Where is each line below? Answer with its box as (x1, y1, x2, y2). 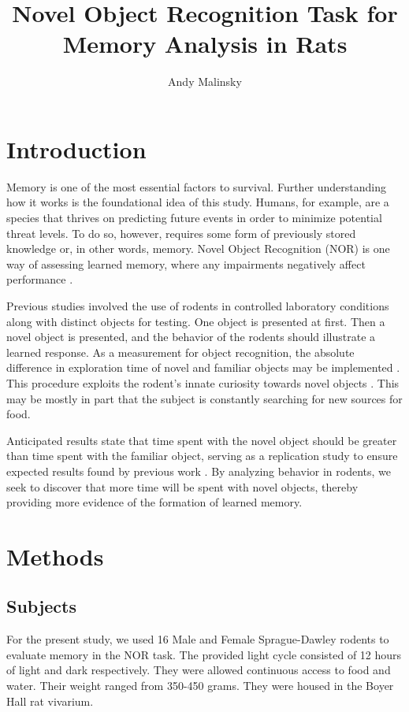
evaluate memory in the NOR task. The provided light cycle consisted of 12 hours (6, 646, 402, 662)
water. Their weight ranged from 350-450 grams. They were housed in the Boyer (6, 677, 394, 694)
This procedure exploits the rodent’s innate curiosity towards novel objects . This (6, 374, 400, 391)
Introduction (6, 132, 147, 165)
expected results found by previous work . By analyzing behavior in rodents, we (6, 462, 392, 479)
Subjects (6, 594, 77, 618)
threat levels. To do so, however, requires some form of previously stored (6, 224, 356, 241)
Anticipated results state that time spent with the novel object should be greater (6, 432, 397, 448)
